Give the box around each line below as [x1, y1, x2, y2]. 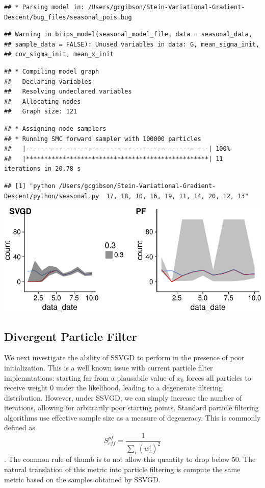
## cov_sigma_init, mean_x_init [4, 51, 114, 58]
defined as [4, 422, 35, 433]
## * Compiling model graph [4, 67, 99, 75]
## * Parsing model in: [4, 4, 85, 11]
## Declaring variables [4, 78, 92, 85]
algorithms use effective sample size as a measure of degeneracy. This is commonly [4, 412, 261, 423]
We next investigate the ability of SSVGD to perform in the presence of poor [4, 352, 245, 363]
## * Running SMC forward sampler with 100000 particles [4, 135, 201, 143]
